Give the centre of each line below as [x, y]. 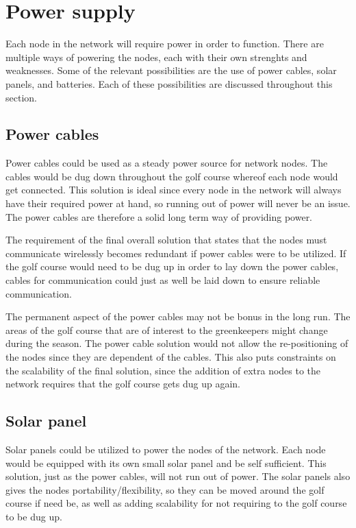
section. [21, 97]
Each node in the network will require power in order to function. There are [165, 44]
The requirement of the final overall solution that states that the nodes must [166, 240]
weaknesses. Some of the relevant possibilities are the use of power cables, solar [171, 70]
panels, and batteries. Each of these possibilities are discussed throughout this [169, 83]
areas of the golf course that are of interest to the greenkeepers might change [167, 329]
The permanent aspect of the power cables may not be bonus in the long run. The [178, 316]
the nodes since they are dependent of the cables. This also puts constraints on [171, 357]
